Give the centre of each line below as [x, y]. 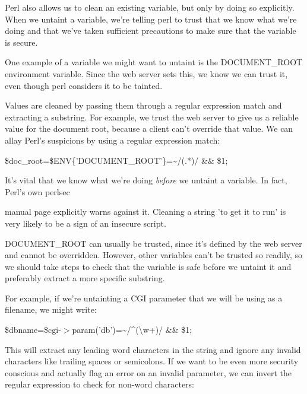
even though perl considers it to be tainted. [84, 85]
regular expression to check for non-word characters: [99, 384]
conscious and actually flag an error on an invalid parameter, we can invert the [148, 372]
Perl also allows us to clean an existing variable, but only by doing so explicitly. [150, 7]
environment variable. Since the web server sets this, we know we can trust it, [146, 73]
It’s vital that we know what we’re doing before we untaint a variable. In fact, [146, 180]
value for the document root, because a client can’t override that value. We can [149, 128]
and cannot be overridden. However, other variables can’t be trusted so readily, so [154, 255]
